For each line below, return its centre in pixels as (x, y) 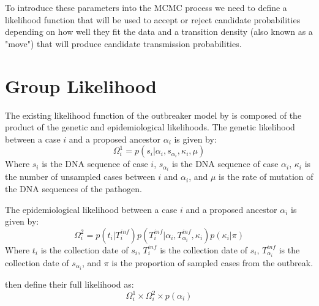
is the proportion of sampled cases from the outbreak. (212, 262)
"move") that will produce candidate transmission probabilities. (123, 43)
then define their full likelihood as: (69, 284)
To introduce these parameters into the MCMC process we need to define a (146, 7)
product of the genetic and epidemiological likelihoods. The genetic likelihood (150, 127)
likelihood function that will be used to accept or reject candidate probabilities (153, 19)
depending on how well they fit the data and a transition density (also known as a (159, 32)
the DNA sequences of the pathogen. (73, 188)
